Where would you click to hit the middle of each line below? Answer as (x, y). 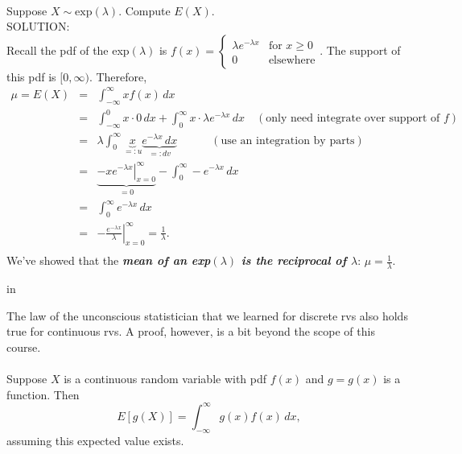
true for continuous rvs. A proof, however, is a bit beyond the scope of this (191, 331)
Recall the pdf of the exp (68, 50)
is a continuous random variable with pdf (165, 379)
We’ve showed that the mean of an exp (109, 260)
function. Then (43, 394)
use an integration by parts (288, 140)
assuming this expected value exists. (95, 440)
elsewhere (292, 61)
